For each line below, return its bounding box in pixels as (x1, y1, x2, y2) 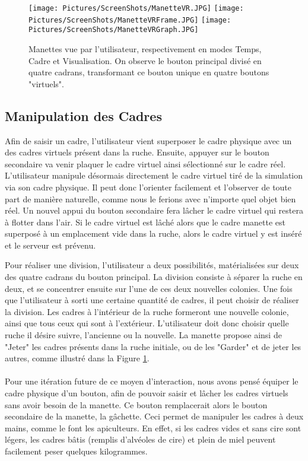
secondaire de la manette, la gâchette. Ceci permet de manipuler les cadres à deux (5, 410, 304, 422)
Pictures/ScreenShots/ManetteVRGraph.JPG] (28, 26, 199, 34)
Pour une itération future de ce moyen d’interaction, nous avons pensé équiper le (5, 375, 299, 387)
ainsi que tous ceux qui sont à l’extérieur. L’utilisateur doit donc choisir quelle (5, 317, 289, 329)
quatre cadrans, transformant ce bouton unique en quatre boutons (28, 66, 269, 78)
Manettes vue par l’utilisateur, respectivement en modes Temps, (28, 42, 262, 55)
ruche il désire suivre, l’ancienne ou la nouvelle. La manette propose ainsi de (5, 329, 282, 341)
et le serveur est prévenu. (5, 239, 96, 251)
